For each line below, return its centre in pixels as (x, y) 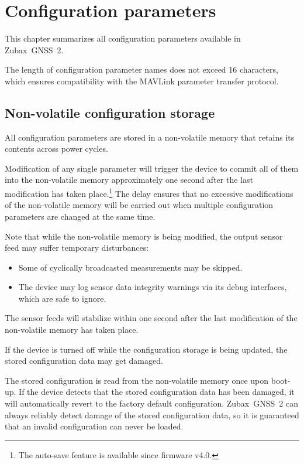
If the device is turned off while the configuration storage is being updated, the (146, 349)
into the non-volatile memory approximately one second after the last (129, 180)
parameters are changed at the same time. (80, 216)
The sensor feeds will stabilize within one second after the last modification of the (151, 318)
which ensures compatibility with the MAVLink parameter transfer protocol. (142, 81)
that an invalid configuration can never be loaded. (94, 426)
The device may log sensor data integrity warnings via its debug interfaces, (153, 287)
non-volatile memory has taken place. (72, 330)
